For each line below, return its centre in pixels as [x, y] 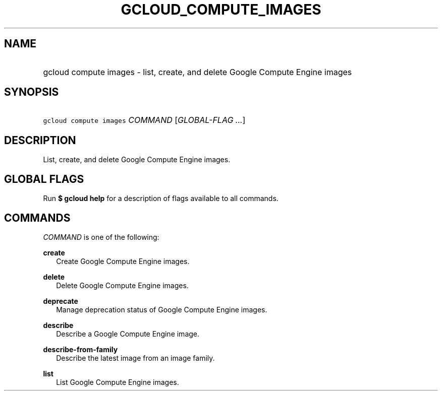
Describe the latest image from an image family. [135, 358]
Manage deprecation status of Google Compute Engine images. [162, 309]
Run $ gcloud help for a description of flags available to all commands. [161, 199]
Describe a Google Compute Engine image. [128, 334]
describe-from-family [80, 349]
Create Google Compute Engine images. [123, 261]
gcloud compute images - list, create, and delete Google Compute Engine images [198, 72]
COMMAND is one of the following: [101, 237]
